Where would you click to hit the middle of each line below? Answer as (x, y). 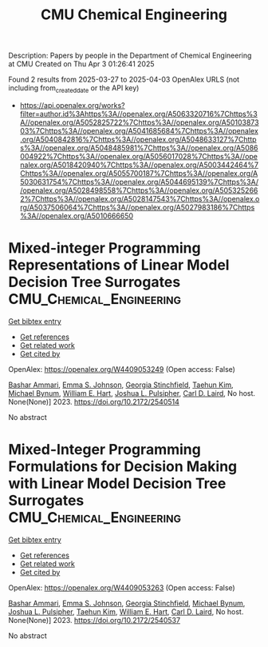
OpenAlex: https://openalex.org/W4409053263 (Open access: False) (122, 587)
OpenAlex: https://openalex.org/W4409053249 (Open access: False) (122, 369)
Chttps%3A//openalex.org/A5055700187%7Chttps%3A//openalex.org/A (139, 173)
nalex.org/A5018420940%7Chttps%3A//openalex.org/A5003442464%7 (139, 165)
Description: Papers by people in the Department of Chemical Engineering (130, 56)
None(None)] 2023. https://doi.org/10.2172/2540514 (94, 401)
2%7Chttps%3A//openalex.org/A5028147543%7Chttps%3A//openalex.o (140, 198)
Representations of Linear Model (119, 265)
